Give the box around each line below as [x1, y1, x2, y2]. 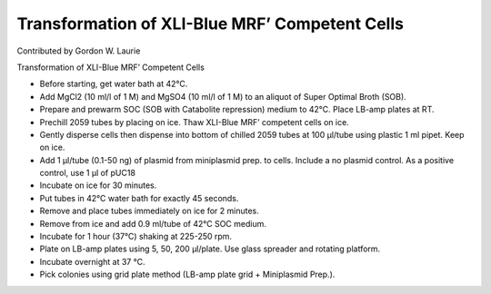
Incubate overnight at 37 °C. [39, 256, 145, 267]
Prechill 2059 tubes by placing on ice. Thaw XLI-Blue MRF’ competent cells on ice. [39, 116, 349, 127]
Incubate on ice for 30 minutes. [39, 180, 157, 191]
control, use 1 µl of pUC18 [39, 168, 136, 179]
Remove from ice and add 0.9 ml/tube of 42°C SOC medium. [39, 218, 267, 229]
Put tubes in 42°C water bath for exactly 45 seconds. [39, 192, 239, 203]
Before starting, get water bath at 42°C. [39, 78, 188, 90]
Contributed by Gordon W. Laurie [16, 45, 141, 56]
